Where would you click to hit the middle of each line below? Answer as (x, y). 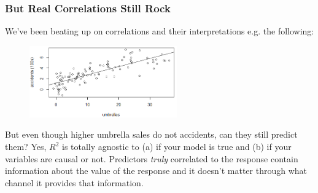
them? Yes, (26, 147)
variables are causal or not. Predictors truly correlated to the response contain (152, 158)
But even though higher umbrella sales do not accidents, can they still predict (151, 134)
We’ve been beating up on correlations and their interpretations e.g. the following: (160, 31)
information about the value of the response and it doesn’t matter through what (156, 171)
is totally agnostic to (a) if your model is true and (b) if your (177, 147)
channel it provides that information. (74, 182)
